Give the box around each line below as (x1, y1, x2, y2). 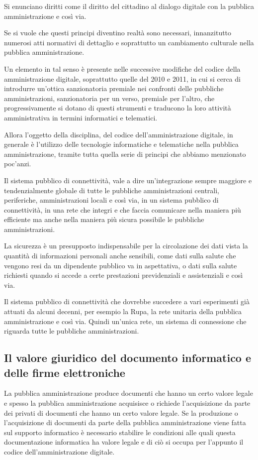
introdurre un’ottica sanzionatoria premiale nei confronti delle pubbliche (4, 83, 224, 94)
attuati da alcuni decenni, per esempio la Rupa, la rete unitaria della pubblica (4, 306, 242, 317)
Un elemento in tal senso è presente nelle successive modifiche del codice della (4, 63, 241, 74)
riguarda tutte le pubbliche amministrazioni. (4, 326, 139, 336)
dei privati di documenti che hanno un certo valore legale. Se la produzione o (4, 407, 238, 418)
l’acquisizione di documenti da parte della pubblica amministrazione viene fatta (4, 417, 246, 428)
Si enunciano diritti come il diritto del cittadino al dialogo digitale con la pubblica (4, 1, 254, 11)
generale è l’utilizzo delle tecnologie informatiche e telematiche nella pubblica (4, 139, 239, 149)
